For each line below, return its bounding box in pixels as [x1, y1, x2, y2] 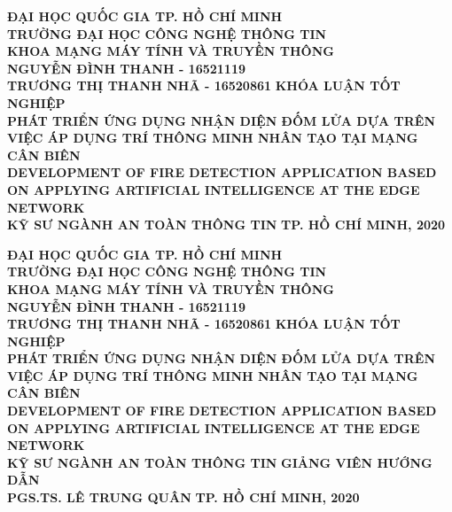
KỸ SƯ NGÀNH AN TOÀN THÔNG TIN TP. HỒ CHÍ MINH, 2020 [7, 215, 446, 234]
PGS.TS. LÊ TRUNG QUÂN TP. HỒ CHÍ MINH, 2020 [7, 488, 360, 507]
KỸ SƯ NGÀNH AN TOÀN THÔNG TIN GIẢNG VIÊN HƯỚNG [7, 453, 433, 471]
